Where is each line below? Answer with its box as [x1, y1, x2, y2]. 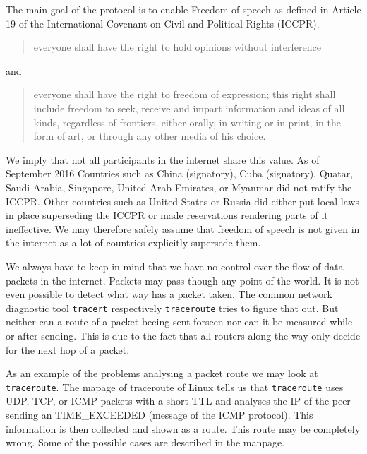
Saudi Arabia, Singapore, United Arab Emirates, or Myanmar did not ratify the [6, 179, 352, 194]
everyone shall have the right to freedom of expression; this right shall [33, 87, 336, 102]
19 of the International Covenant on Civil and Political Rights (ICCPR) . [6, 16, 320, 30]
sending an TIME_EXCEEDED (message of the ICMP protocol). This [6, 407, 313, 422]
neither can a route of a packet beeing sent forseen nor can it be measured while [6, 314, 353, 329]
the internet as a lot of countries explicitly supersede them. [6, 235, 261, 250]
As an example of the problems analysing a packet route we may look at [6, 366, 318, 381]
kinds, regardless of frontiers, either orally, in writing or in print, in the [33, 114, 341, 129]
